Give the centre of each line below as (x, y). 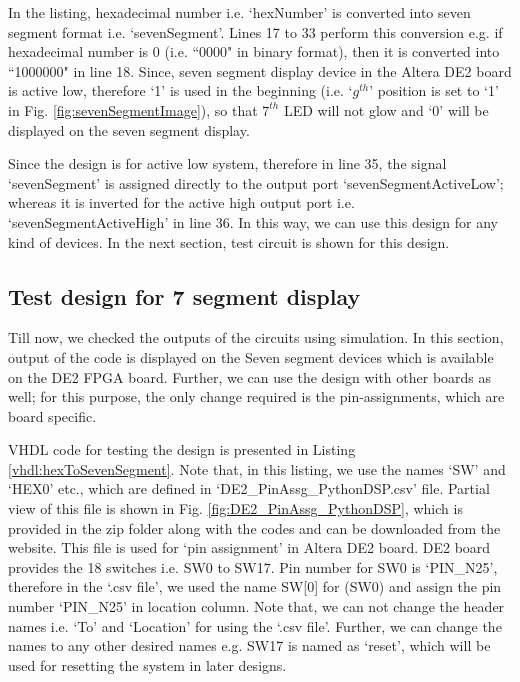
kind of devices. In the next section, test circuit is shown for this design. (229, 241)
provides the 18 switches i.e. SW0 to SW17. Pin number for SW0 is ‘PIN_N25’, (253, 566)
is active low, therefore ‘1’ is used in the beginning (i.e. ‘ (180, 90)
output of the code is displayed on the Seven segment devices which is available (251, 356)
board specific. (52, 415)
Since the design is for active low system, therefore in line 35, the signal (227, 163)
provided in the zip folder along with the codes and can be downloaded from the (254, 527)
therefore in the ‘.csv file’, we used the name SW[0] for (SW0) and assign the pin (255, 586)
